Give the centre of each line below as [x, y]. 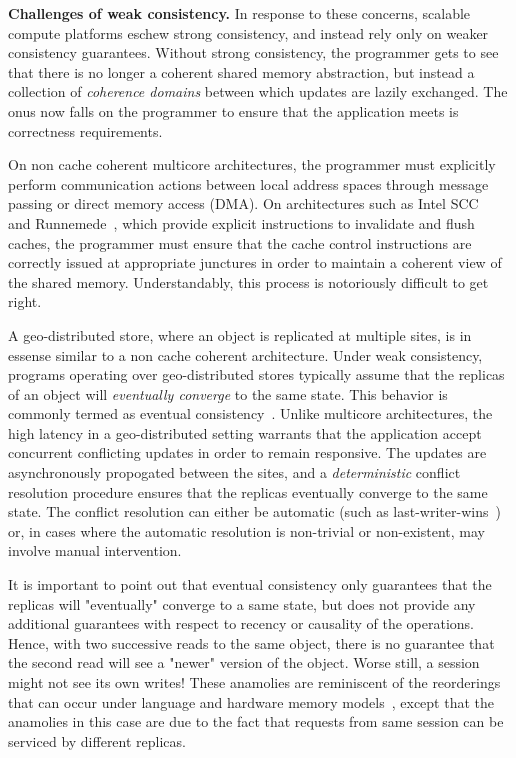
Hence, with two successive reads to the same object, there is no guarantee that [251, 642]
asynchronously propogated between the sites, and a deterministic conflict [234, 472]
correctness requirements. [85, 130]
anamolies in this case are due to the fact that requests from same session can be [256, 721]
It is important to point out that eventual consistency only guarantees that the [250, 584]
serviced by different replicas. [97, 740]
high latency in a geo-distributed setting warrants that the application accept [245, 432]
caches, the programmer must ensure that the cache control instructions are [240, 242]
